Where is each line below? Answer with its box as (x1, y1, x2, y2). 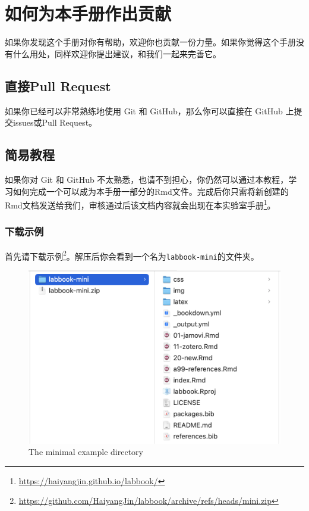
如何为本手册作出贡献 (5, 1, 172, 26)
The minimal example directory (29, 445, 143, 458)
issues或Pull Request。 (12, 116, 97, 129)
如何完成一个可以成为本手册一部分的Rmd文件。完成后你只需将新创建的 (12, 185, 289, 197)
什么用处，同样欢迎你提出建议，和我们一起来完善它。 (12, 47, 221, 60)
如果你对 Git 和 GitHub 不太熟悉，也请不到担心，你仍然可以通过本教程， (5, 173, 289, 185)
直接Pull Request (5, 76, 111, 95)
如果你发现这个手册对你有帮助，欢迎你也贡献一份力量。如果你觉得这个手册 (5, 36, 296, 48)
